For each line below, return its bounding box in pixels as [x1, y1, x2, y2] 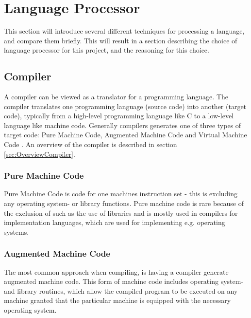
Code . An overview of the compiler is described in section [4, 139, 177, 150]
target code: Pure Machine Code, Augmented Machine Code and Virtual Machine [4, 130, 247, 140]
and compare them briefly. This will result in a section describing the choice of [4, 35, 237, 45]
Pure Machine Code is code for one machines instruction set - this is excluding [4, 188, 238, 199]
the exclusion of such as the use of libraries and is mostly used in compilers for [4, 207, 238, 218]
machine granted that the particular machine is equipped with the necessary [4, 295, 231, 305]
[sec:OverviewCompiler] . [4, 149, 75, 159]
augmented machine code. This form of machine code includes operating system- [4, 276, 244, 286]
